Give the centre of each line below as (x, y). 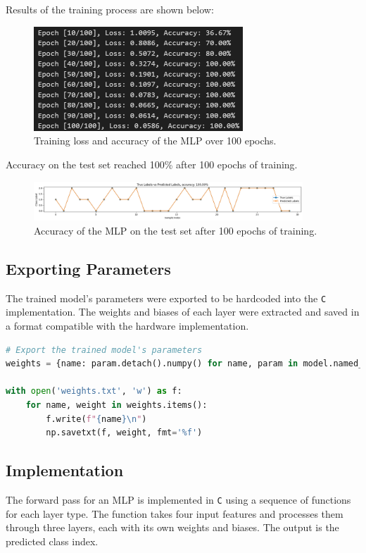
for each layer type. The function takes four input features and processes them (175, 513)
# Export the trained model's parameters (104, 350)
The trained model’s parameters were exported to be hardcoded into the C (166, 298)
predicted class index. (52, 541)
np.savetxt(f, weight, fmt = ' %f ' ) (124, 433)
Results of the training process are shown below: (110, 9)
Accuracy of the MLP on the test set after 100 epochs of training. (176, 230)
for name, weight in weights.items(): (116, 405)
